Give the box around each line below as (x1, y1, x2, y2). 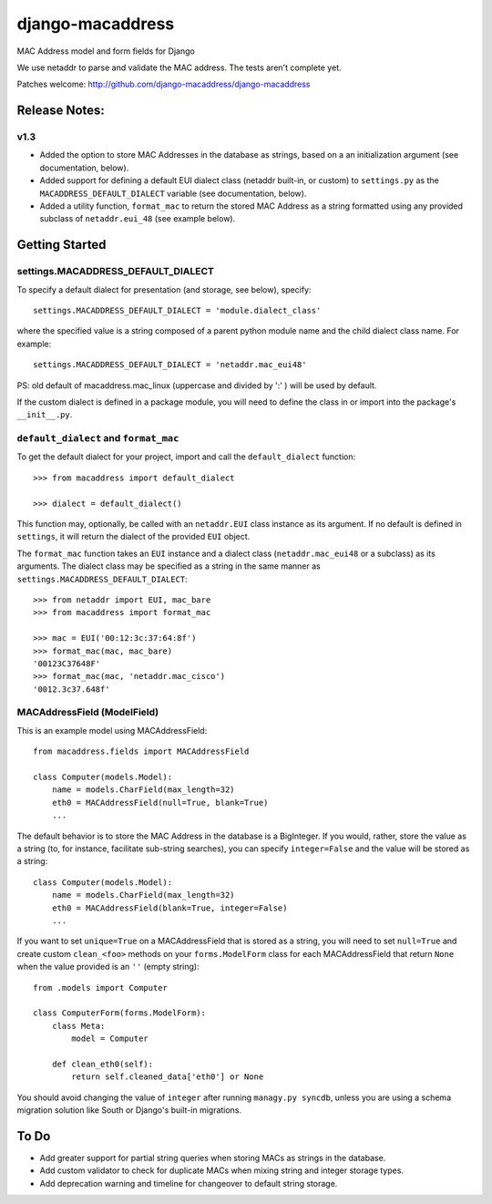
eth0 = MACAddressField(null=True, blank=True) (51, 798, 269, 808)
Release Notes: (16, 103, 105, 118)
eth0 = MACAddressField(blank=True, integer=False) (51, 902, 288, 913)
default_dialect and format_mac (16, 432, 179, 445)
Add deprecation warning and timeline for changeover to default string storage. (39, 1178, 338, 1189)
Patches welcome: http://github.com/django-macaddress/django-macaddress (16, 78, 311, 90)
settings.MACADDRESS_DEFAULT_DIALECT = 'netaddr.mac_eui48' (33, 360, 307, 370)
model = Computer (71, 1034, 149, 1044)
